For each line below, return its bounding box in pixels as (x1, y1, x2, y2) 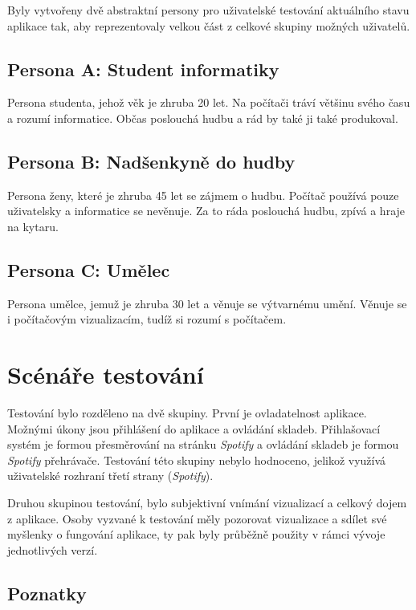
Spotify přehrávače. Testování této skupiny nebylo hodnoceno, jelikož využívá (7, 451, 386, 468)
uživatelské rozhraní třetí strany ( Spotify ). (7, 467, 214, 484)
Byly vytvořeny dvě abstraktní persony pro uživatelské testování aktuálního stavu (7, 2, 410, 18)
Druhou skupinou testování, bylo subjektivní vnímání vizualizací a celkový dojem (7, 494, 407, 511)
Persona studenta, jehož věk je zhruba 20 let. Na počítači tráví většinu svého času (7, 94, 410, 111)
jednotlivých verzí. (7, 541, 98, 558)
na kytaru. (7, 218, 59, 234)
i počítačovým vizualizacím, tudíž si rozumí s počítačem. (7, 311, 287, 327)
